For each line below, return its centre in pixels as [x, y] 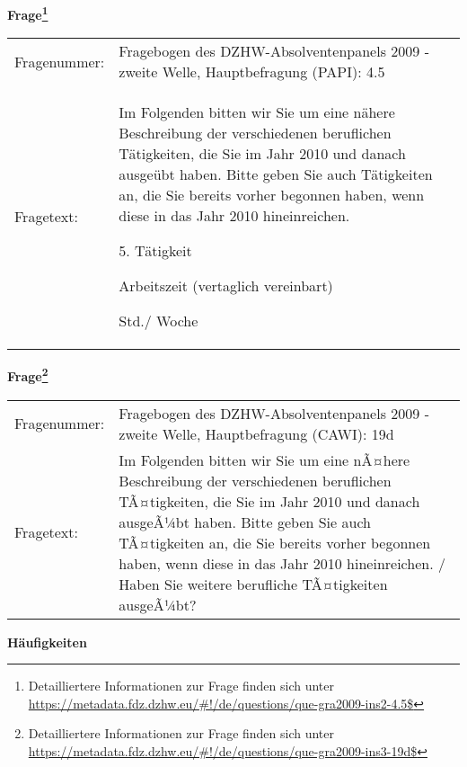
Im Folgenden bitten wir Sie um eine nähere [257, 112]
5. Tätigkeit [155, 251]
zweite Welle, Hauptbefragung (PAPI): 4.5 [252, 72]
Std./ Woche [159, 321]
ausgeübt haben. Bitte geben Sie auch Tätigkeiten [276, 174]
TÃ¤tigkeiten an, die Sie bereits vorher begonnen [275, 542]
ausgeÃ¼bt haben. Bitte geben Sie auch [245, 522]
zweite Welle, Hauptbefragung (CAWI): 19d [256, 433]
